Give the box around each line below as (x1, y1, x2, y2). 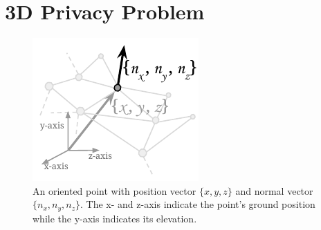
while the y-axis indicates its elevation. (33, 211, 197, 225)
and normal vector (235, 183, 313, 198)
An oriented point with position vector (33, 183, 196, 198)
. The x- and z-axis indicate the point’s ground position (80, 197, 315, 211)
